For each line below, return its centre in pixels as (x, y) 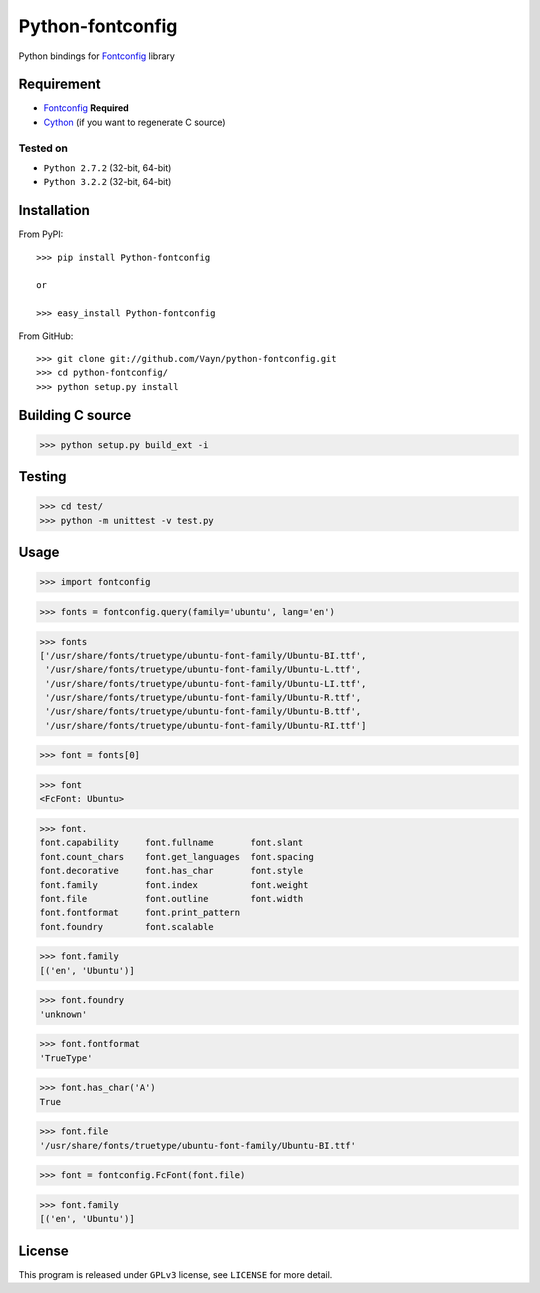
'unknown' (63, 1014)
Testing (42, 476)
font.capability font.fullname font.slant (171, 843)
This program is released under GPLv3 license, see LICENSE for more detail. (175, 1274)
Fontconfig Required (86, 108)
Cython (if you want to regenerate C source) (134, 122)
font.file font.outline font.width (171, 898)
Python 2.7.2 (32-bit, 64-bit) (107, 167)
